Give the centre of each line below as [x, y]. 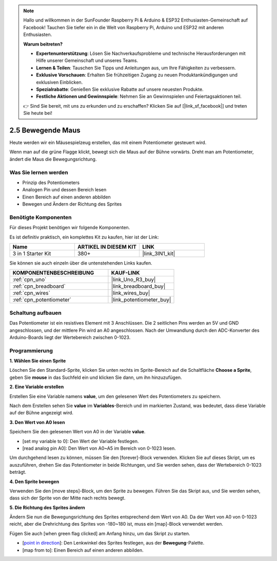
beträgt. [18, 472]
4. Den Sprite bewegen [34, 482]
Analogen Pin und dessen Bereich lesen [64, 190]
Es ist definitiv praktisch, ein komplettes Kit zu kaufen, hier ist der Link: [84, 237]
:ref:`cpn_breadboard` [39, 286]
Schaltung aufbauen [35, 313]
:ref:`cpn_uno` [29, 279]
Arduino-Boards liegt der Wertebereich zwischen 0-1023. [70, 337]
